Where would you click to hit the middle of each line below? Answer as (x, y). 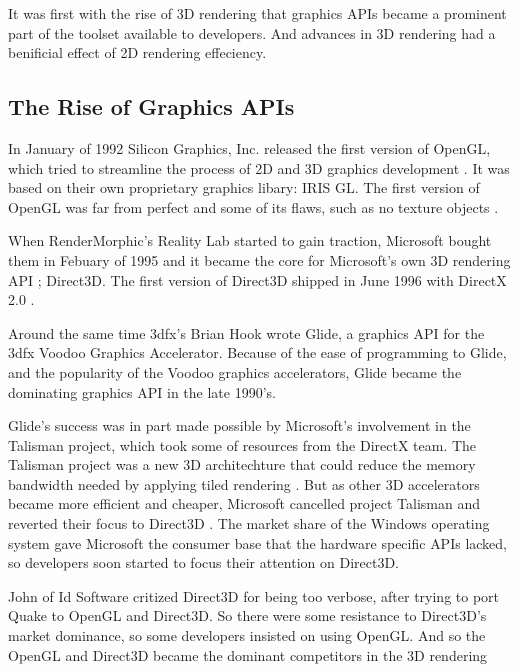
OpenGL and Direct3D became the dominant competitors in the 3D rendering (248, 654)
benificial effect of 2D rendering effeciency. (137, 52)
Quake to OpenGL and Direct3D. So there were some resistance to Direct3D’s (247, 615)
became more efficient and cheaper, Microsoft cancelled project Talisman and (244, 503)
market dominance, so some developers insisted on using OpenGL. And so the (247, 635)
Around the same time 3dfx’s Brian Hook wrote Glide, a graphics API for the (246, 332)
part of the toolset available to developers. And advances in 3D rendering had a (252, 32)
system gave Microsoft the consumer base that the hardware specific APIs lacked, (258, 542)
